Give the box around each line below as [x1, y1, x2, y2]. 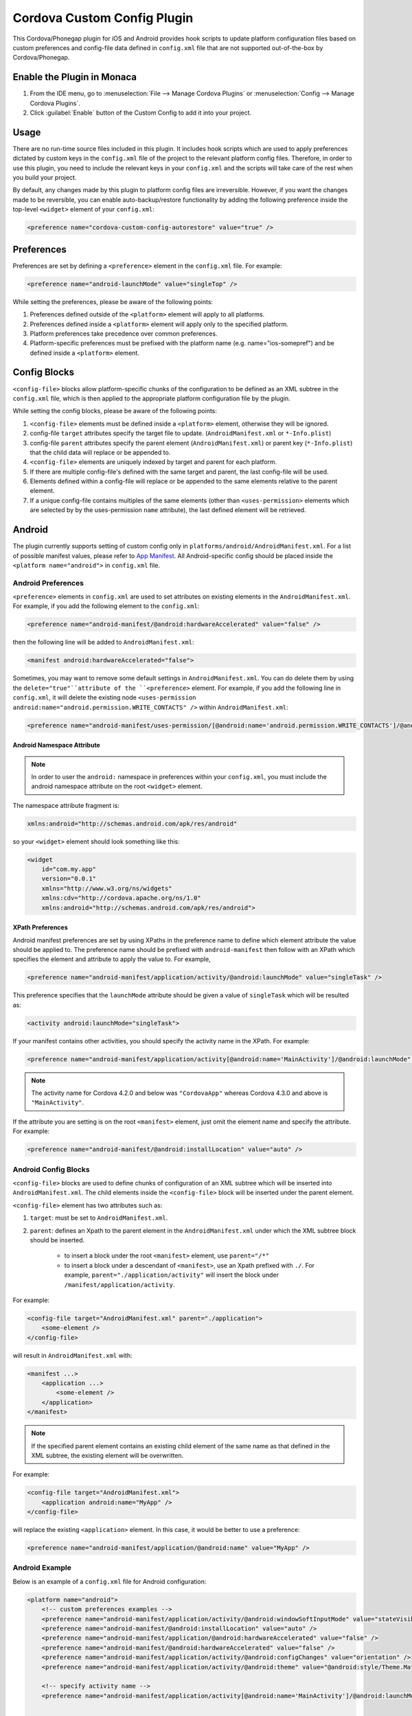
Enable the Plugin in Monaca [12, 71, 137, 83]
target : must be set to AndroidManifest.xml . [30, 1214, 168, 1222]
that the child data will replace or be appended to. [30, 448, 171, 456]
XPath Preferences [12, 923, 68, 931]
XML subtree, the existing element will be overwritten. [31, 1451, 184, 1459]
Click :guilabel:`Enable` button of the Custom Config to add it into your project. [30, 108, 252, 117]
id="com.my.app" [41, 866, 96, 873]
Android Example [12, 1563, 71, 1573]
